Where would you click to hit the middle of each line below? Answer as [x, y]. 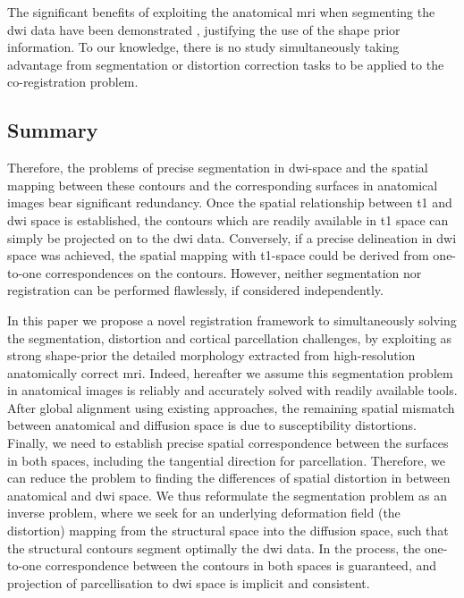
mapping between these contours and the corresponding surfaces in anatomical [223, 185]
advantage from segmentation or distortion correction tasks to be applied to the [226, 64]
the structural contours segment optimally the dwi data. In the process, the [214, 547]
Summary [53, 130]
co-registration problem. [73, 82]
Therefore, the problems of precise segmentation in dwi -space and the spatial [218, 168]
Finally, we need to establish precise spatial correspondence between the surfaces [228, 443]
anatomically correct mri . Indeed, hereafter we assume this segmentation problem [230, 372]
